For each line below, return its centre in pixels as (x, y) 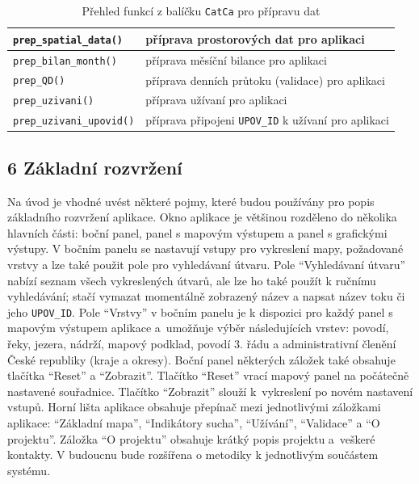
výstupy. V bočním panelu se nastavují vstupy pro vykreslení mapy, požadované (205, 248)
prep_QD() (39, 81)
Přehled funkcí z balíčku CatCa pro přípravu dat (201, 11)
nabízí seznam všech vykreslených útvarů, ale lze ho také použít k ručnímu (192, 280)
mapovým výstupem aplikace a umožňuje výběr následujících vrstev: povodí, (198, 328)
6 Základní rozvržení (95, 167)
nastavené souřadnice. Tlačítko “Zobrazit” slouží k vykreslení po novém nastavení (210, 391)
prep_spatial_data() (68, 40)
